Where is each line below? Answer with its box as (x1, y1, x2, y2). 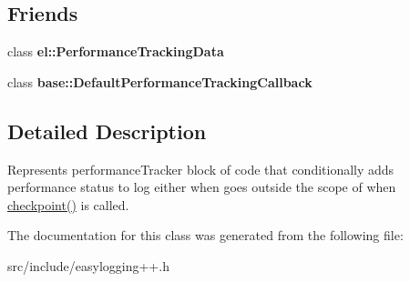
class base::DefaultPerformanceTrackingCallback (7, 72, 313, 91)
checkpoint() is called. (7, 195, 129, 214)
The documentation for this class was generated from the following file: (7, 226, 404, 245)
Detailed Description (7, 116, 207, 145)
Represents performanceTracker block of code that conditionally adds (7, 159, 395, 178)
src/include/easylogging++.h (7, 256, 169, 275)
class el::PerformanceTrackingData (7, 42, 224, 61)
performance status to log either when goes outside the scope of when (7, 177, 396, 196)
